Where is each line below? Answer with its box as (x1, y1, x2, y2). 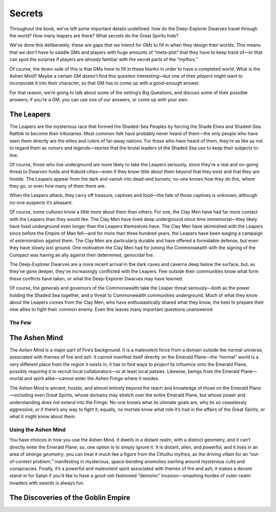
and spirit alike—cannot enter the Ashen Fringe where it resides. (24, 375, 159, 382)
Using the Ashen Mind (9, 426, 66, 433)
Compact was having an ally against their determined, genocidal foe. (9, 252, 154, 258)
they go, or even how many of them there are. (9, 183, 106, 189)
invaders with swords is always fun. (9, 480, 85, 486)
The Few (9, 319, 32, 326)
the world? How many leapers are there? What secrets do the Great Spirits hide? (9, 32, 179, 38)
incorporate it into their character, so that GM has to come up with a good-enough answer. (9, 80, 200, 86)
